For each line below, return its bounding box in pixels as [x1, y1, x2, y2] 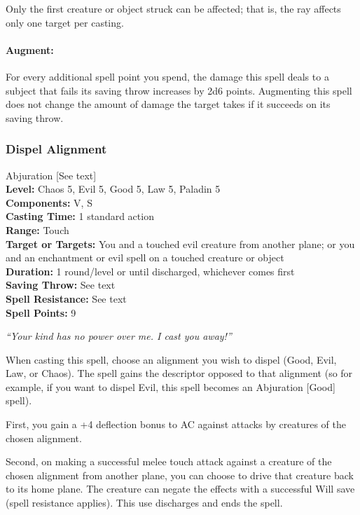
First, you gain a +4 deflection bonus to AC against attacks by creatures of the [6, 417, 347, 432]
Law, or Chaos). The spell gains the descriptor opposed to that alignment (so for [6, 366, 353, 380]
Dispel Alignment [6, 140, 107, 158]
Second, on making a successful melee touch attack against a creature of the [6, 454, 332, 469]
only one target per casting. [6, 15, 124, 29]
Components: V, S [6, 195, 92, 210]
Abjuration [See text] [6, 167, 97, 182]
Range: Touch [6, 222, 69, 237]
